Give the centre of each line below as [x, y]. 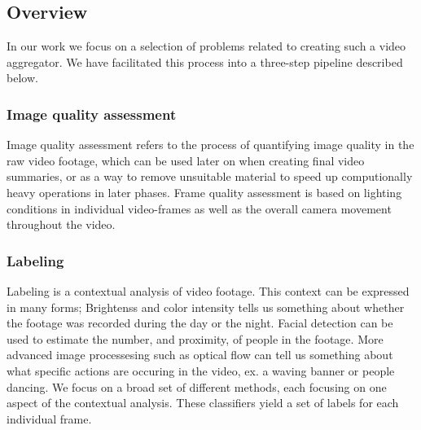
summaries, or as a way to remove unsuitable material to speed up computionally [210, 176]
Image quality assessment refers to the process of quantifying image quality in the [210, 145]
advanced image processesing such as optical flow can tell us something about [200, 355]
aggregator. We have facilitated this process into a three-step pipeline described [205, 61]
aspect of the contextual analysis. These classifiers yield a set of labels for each [203, 403]
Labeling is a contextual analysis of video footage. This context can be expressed [208, 290]
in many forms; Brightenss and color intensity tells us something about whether [206, 307]
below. [22, 78]
